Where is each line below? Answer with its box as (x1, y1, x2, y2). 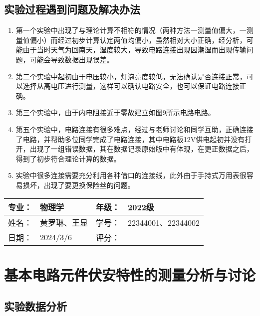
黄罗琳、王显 (40, 216, 88, 228)
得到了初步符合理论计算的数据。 (15, 153, 121, 163)
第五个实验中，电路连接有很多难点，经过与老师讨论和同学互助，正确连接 (15, 124, 254, 134)
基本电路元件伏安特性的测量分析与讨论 (4, 264, 256, 285)
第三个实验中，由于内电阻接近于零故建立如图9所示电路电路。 (15, 107, 215, 118)
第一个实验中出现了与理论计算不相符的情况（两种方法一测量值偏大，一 (15, 25, 247, 35)
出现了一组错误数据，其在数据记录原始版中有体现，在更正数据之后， (29, 144, 254, 154)
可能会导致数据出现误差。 (29, 54, 114, 64)
